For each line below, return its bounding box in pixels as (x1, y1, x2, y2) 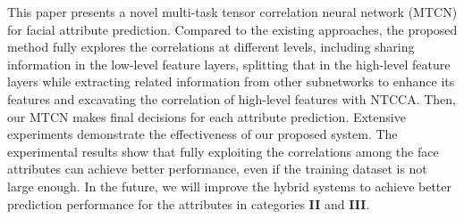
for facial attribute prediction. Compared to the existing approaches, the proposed (7, 20, 458, 38)
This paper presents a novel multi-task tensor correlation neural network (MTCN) (7, 3, 458, 20)
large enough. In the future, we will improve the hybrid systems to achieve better (7, 176, 452, 195)
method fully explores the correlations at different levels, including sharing (7, 37, 415, 56)
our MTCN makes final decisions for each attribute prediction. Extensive (7, 107, 406, 126)
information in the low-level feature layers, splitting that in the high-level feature (7, 54, 451, 73)
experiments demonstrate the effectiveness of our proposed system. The (7, 125, 398, 143)
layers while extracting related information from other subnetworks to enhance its (7, 72, 455, 91)
